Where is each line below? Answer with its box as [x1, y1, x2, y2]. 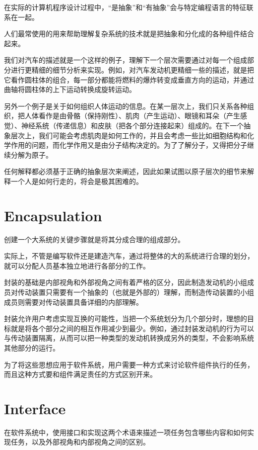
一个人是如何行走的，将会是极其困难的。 [10, 176, 143, 186]
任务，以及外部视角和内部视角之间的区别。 [10, 437, 150, 447]
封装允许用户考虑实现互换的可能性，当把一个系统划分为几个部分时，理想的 [4, 313, 247, 324]
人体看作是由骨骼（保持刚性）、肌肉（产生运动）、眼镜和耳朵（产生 [24, 110, 240, 121]
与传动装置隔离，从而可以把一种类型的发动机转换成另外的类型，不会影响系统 [4, 333, 254, 343]
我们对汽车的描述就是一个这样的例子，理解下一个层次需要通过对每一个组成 [4, 55, 247, 65]
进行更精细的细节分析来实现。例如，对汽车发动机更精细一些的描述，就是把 [10, 64, 254, 75]
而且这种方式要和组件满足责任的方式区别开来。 [4, 369, 157, 379]
